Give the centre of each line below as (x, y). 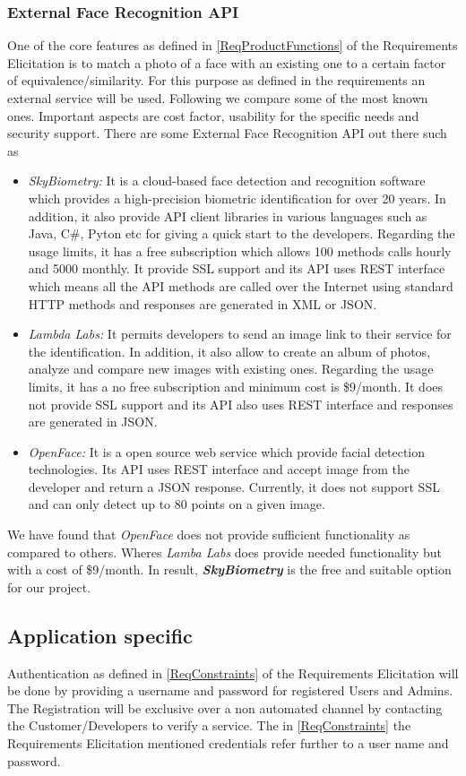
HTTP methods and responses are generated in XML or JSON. (203, 303)
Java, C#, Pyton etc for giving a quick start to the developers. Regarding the (242, 233)
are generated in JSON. (93, 422)
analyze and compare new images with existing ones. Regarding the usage (231, 369)
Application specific (100, 635)
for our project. (49, 586)
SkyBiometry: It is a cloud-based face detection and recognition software (227, 181)
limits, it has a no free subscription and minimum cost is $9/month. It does (236, 386)
